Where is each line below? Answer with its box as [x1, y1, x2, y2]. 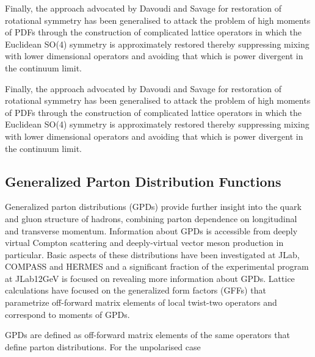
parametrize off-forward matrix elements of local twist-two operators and [5, 296, 277, 309]
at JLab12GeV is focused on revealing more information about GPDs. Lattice [5, 272, 295, 284]
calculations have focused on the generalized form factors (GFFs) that [5, 284, 266, 297]
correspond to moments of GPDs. [5, 308, 130, 320]
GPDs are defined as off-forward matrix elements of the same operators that [5, 328, 290, 341]
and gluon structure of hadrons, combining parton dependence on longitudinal [5, 212, 297, 225]
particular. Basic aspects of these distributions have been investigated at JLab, [5, 248, 300, 261]
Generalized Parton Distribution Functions [5, 171, 281, 190]
